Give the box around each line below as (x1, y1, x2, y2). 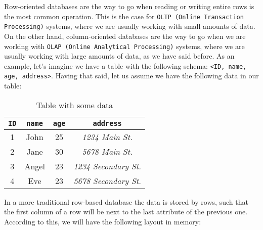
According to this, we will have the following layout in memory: (4, 216, 201, 226)
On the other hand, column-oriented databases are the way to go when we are (4, 30, 246, 41)
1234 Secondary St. (73, 160, 141, 172)
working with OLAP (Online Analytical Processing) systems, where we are (4, 40, 245, 51)
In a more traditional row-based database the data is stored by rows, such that (4, 196, 248, 207)
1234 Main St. (82, 130, 133, 143)
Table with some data (36, 99, 113, 111)
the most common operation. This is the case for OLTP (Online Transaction (4, 11, 244, 21)
